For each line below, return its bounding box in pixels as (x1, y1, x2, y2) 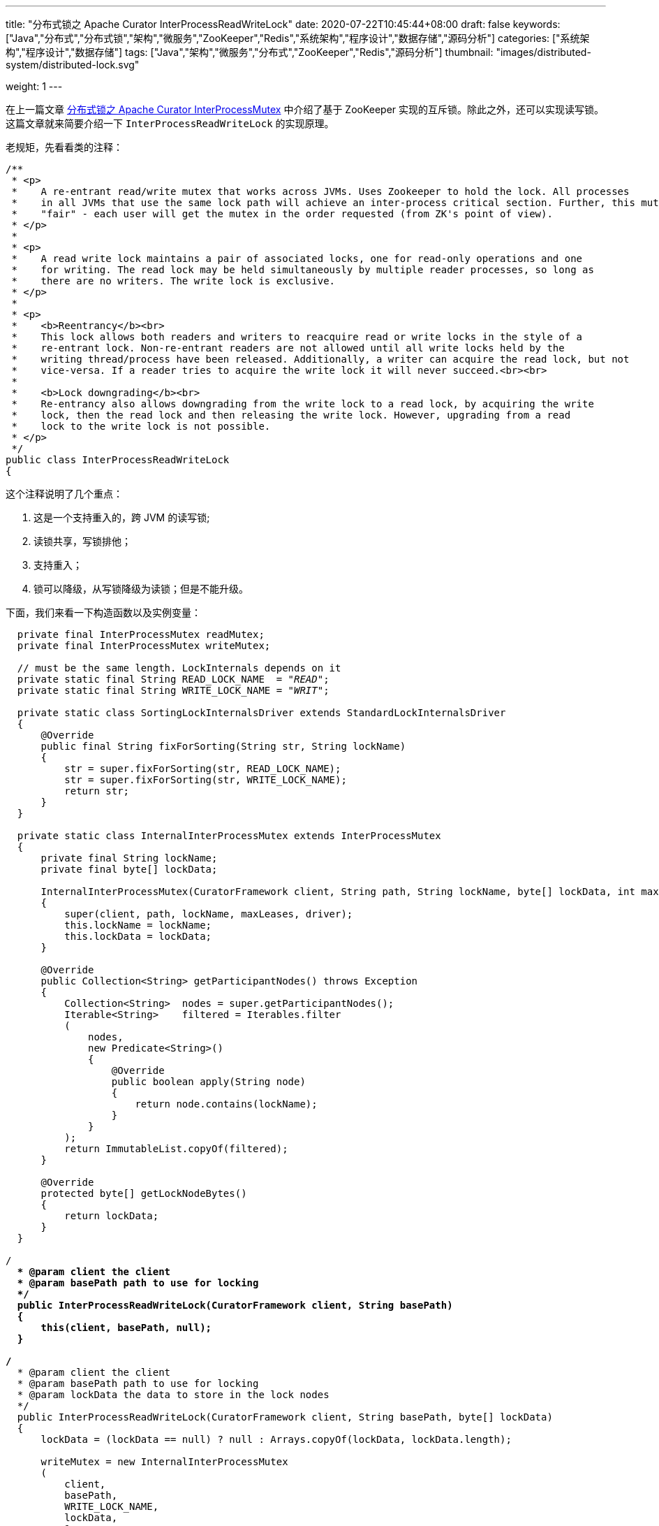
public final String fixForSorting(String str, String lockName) (40, 741, 406, 752)
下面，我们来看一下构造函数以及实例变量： (6, 606, 201, 618)
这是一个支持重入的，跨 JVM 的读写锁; (34, 511, 210, 523)
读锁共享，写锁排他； (34, 535, 131, 547)
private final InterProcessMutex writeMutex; (17, 640, 271, 651)
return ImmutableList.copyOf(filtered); (64, 1143, 288, 1154)
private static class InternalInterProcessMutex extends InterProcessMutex (17, 830, 441, 841)
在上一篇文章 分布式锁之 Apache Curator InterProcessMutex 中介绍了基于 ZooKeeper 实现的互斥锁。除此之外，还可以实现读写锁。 (6, 103, 605, 115)
